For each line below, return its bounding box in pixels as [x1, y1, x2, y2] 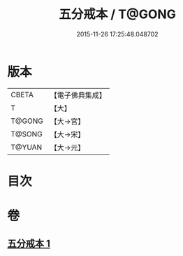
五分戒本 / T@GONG [58, 6, 177, 22]
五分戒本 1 [7, 238, 51, 250]
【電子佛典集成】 [50, 90, 106, 100]
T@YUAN [10, 142, 43, 152]
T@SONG [10, 129, 43, 138]
